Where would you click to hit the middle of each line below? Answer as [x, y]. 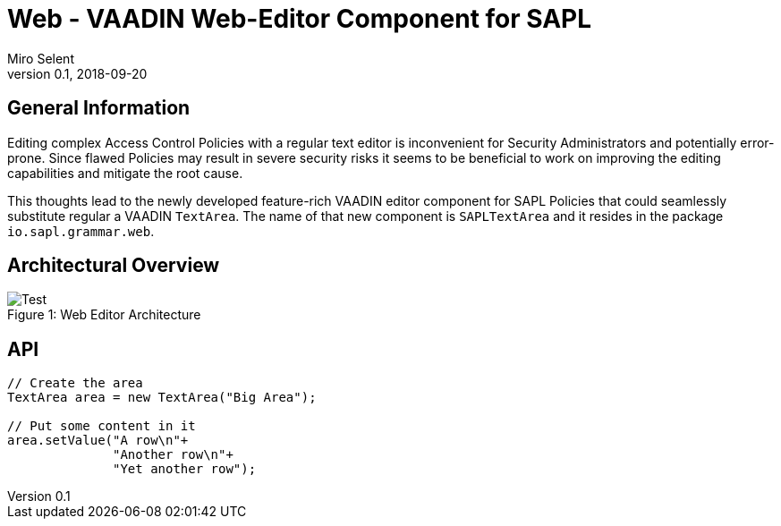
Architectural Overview [114, 266]
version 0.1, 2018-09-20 [77, 73]
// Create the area [75, 383]
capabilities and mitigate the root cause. [125, 173]
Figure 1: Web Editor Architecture [104, 315]
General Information [99, 108]
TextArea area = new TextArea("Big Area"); [162, 398]
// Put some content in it [102, 426]
